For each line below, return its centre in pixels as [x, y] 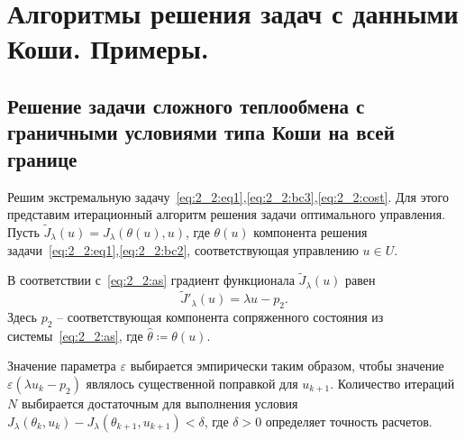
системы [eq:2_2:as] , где [75, 335]
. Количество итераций [392, 383]
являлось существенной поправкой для [192, 383]
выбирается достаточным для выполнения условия [160, 403]
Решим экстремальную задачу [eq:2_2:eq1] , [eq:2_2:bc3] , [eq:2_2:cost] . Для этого [228, 196]
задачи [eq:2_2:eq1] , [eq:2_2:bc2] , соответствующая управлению [183, 249]
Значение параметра [62, 366]
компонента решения [310, 231]
